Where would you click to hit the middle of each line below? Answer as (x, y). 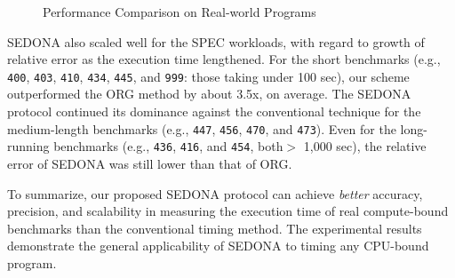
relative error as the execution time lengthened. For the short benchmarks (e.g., (224, 59)
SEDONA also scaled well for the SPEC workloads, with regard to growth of (216, 41)
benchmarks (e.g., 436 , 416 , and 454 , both (168, 146)
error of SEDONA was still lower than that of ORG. (150, 163)
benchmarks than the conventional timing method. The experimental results (215, 228)
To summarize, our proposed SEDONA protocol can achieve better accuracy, (215, 193)
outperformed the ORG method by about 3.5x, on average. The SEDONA (209, 94)
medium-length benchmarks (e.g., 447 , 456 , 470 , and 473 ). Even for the (202, 128)
